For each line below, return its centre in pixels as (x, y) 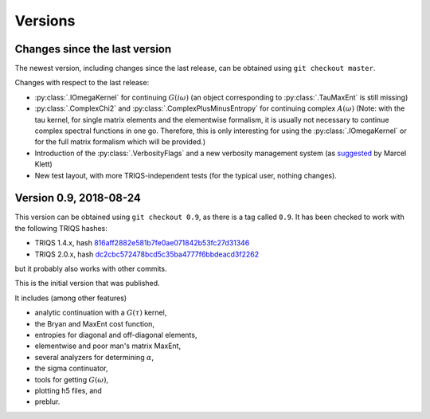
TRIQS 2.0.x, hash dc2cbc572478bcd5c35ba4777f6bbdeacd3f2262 (147, 254)
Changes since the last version (93, 49)
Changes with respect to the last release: (82, 83)
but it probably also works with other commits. (91, 269)
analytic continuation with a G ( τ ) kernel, (101, 313)
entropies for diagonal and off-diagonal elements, (116, 335)
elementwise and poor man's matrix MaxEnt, (108, 346)
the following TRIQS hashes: (61, 228)
